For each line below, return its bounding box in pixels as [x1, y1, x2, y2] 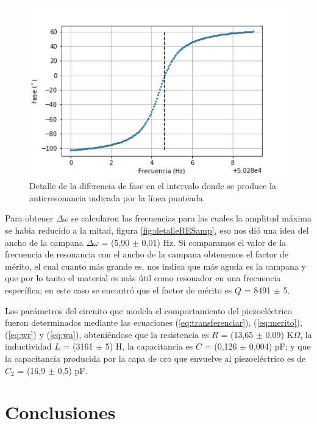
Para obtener [5, 212, 54, 225]
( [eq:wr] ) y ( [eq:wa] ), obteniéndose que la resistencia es [5, 328, 209, 340]
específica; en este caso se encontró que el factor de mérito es [5, 284, 232, 296]
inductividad [5, 340, 52, 353]
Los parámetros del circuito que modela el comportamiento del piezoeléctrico [5, 304, 292, 317]
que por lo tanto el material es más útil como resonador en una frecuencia [5, 271, 281, 284]
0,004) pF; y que [249, 340, 311, 353]
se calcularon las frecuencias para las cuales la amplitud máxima [71, 212, 312, 225]
